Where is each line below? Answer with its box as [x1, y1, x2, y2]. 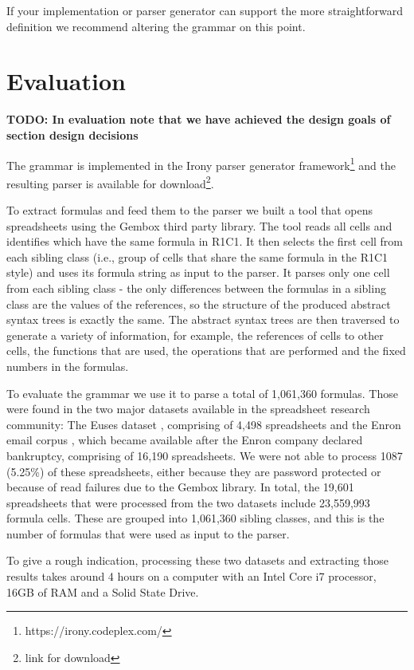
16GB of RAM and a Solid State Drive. [6, 583, 199, 600]
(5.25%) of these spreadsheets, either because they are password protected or [6, 463, 381, 479]
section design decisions [6, 126, 139, 143]
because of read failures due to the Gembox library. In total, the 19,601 [6, 479, 354, 495]
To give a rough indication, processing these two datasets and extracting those [6, 552, 389, 569]
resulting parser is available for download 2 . [6, 172, 214, 191]
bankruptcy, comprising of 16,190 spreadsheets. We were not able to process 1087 [6, 447, 403, 463]
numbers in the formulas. [6, 357, 129, 374]
